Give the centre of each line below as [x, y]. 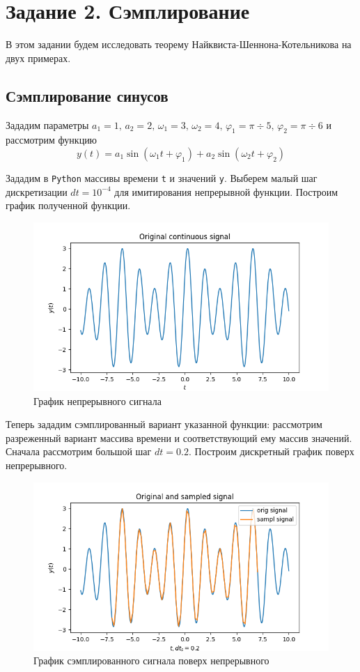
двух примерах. [38, 58]
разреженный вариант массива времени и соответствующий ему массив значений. [179, 437]
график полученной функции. [68, 205]
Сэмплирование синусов [87, 95]
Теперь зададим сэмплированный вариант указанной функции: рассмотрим [164, 424]
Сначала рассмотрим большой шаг [79, 451]
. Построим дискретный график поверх [271, 451]
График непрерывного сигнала [97, 400]
